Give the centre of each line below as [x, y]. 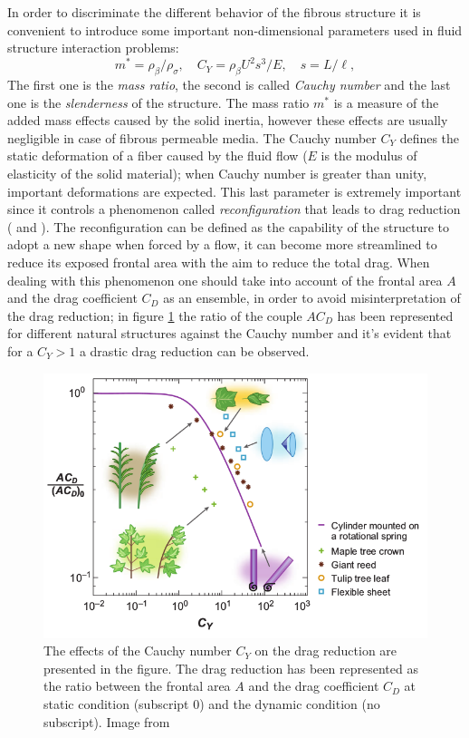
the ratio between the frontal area [137, 686]
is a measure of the [386, 102]
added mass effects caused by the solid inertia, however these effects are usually [228, 120]
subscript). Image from [107, 721]
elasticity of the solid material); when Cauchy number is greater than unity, [217, 174]
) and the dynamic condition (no [290, 704]
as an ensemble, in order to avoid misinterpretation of [312, 298]
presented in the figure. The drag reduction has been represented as [231, 668]
